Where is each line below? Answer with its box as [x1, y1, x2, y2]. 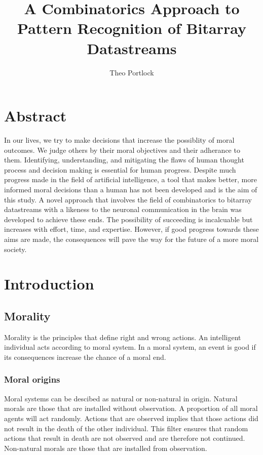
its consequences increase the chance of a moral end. [4, 351, 166, 362]
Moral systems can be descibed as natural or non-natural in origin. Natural [4, 393, 238, 403]
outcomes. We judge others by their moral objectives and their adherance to [4, 144, 240, 155]
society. [4, 243, 27, 254]
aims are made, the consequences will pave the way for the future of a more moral [4, 233, 259, 244]
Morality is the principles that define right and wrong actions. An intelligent [4, 332, 241, 342]
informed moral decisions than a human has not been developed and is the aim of [4, 184, 257, 194]
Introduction [4, 273, 94, 294]
